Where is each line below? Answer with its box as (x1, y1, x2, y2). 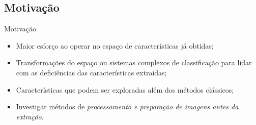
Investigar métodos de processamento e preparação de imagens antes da (16, 101, 239, 112)
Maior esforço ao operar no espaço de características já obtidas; (16, 40, 214, 51)
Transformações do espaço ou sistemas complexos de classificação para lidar (16, 57, 252, 68)
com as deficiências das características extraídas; (16, 67, 167, 77)
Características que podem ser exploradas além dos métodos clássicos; (16, 84, 234, 95)
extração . (16, 111, 44, 121)
